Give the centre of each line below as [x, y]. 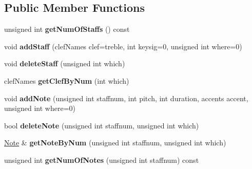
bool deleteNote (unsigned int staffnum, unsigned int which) [102, 125]
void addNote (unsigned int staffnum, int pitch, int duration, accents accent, [126, 98]
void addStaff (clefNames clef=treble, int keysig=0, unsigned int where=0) [123, 46]
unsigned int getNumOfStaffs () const [67, 29]
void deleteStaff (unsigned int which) [65, 63]
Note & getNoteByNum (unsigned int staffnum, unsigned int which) [115, 143]
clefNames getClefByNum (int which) [67, 80]
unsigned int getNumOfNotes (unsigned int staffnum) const [102, 159]
